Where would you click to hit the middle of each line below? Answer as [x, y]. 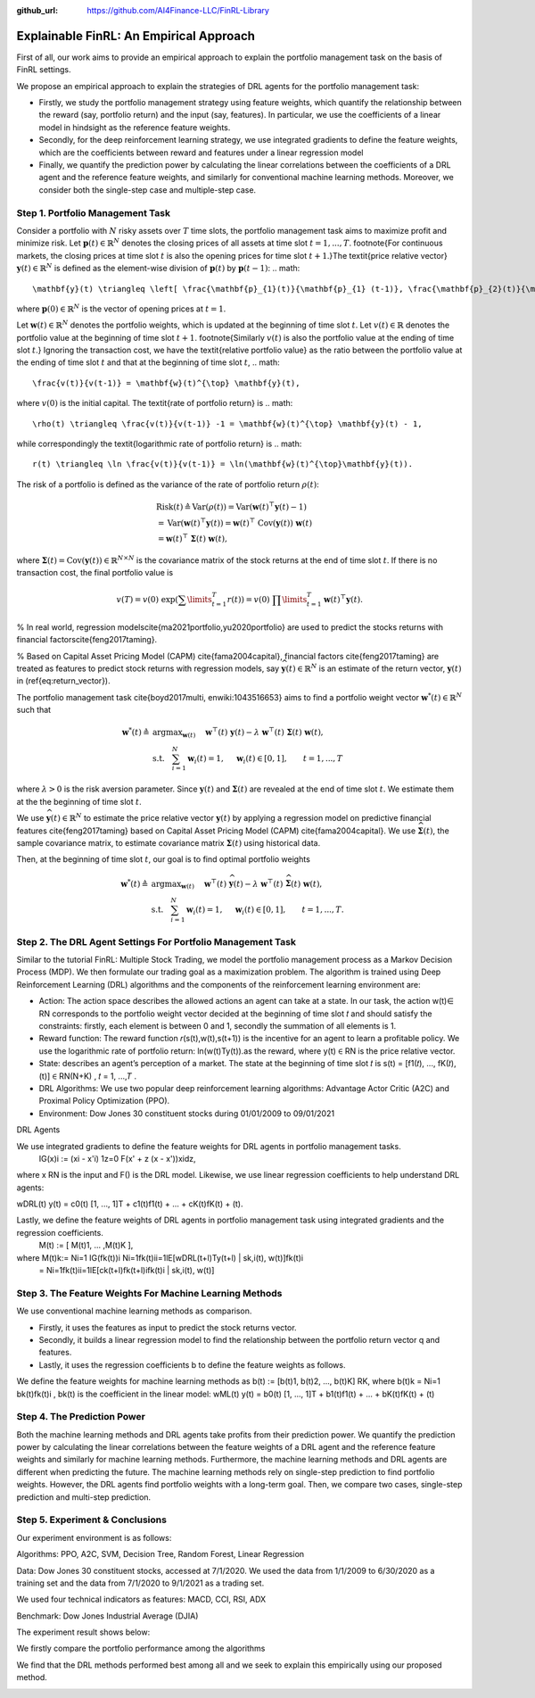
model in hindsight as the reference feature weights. [135, 127]
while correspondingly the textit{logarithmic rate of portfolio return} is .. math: [159, 444]
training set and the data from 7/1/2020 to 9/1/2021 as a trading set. [140, 1583]
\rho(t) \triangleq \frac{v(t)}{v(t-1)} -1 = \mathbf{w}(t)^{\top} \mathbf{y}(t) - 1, [227, 423]
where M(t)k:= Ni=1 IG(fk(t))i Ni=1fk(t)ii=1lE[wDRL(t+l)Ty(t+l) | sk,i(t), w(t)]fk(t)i [160, 1257]
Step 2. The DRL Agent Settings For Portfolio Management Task [156, 941]
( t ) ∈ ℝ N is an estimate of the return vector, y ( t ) [374, 668]
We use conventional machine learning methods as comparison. [134, 1311]
